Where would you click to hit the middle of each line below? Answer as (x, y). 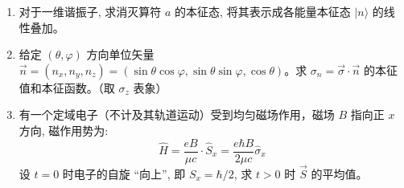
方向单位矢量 (120, 54)
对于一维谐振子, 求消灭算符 (90, 11)
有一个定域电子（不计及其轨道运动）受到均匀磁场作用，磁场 (177, 114)
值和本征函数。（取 (67, 87)
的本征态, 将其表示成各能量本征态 (263, 11)
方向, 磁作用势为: (64, 130)
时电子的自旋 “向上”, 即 (124, 173)
